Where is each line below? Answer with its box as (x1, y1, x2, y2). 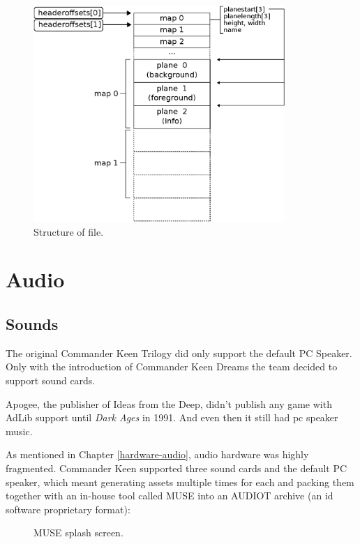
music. (6, 423, 33, 438)
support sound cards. (6, 373, 96, 388)
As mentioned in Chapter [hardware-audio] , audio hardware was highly (6, 447, 309, 462)
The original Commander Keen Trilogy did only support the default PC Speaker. (6, 345, 352, 360)
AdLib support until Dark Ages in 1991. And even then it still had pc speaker (6, 410, 338, 425)
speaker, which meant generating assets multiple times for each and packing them (6, 474, 354, 489)
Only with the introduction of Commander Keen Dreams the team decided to (6, 359, 338, 374)
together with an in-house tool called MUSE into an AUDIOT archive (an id (6, 488, 333, 503)
